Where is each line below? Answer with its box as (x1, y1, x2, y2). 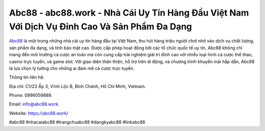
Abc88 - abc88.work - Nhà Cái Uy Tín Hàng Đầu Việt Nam (9, 7, 249, 18)
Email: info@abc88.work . (9, 101, 60, 107)
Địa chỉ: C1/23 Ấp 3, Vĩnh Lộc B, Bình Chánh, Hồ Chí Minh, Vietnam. (9, 83, 146, 89)
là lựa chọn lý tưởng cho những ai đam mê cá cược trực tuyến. (9, 65, 134, 71)
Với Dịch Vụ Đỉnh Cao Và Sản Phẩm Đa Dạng (9, 21, 192, 32)
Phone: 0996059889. (9, 92, 53, 98)
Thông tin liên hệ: (9, 74, 45, 80)
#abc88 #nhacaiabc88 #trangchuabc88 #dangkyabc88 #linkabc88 (9, 119, 146, 125)
